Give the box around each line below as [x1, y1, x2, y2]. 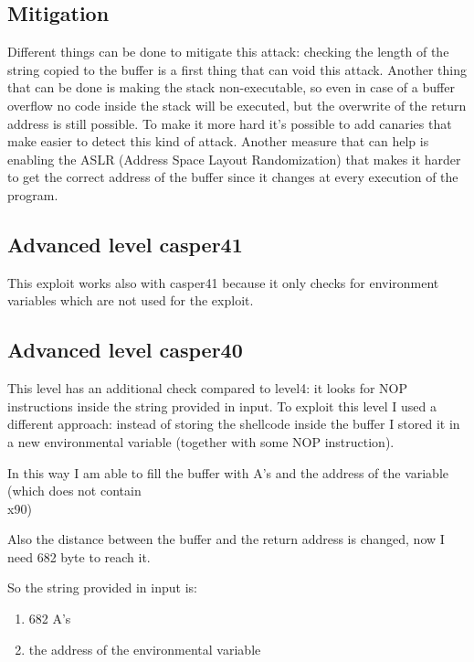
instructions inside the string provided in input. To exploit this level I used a [7, 396, 437, 415]
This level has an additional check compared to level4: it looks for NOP [7, 379, 407, 398]
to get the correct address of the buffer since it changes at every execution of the [7, 167, 458, 187]
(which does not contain [7, 481, 142, 500]
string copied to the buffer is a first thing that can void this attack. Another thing [7, 59, 467, 79]
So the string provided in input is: [7, 578, 197, 597]
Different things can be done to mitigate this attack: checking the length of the [7, 42, 449, 61]
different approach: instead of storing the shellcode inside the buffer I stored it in [7, 414, 460, 433]
